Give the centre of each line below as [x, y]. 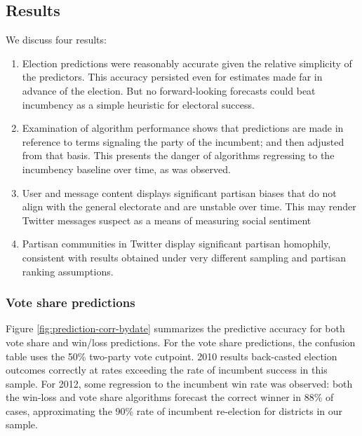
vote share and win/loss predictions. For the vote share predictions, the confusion [181, 342]
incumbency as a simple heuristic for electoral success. [138, 104]
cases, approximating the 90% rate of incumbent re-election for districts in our [174, 410]
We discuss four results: [56, 40]
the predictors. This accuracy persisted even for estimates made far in [172, 77]
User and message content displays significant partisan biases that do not [179, 192]
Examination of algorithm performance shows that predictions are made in [183, 128]
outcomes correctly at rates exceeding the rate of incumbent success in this [167, 370]
